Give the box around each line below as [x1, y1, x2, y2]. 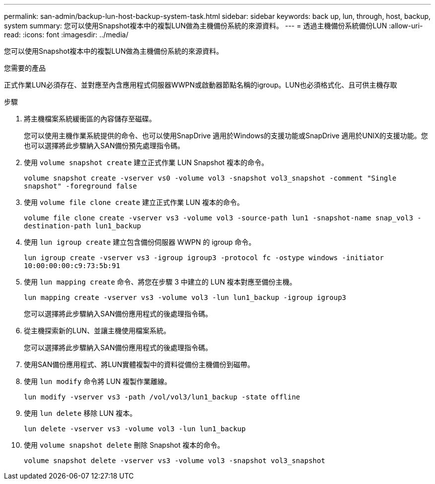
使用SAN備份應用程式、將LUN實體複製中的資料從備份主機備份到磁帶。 [24, 360, 255, 369]
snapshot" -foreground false [24, 182, 137, 190]
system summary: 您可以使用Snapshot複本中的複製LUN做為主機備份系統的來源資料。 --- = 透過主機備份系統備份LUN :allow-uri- [4, 21, 423, 30]
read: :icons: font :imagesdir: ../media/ [4, 30, 129, 39]
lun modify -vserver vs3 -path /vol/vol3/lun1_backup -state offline [24, 393, 300, 401]
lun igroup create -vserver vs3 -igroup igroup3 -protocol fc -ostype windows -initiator [24, 254, 384, 262]
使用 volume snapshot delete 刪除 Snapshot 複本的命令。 [24, 441, 224, 449]
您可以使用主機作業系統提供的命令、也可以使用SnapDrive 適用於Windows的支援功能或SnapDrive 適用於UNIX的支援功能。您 [24, 131, 428, 140]
